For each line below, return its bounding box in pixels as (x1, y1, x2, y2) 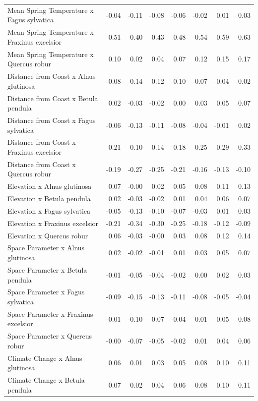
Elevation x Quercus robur (7, 230, 88, 240)
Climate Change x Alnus (7, 352, 82, 363)
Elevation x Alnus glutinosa (7, 181, 92, 191)
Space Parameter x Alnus (7, 242, 85, 253)
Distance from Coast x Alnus (7, 71, 96, 81)
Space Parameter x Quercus (7, 331, 92, 341)
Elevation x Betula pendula (7, 193, 91, 204)
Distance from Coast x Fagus (7, 115, 96, 125)
